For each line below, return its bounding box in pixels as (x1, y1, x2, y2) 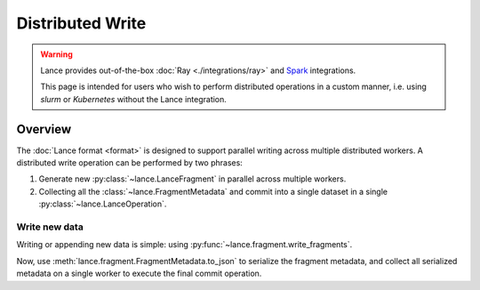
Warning (40, 49, 73, 60)
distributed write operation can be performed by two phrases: (16, 157, 244, 168)
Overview (16, 121, 72, 137)
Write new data (16, 221, 84, 233)
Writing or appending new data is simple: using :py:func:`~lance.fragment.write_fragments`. (16, 239, 353, 250)
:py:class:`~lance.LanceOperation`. (38, 198, 167, 209)
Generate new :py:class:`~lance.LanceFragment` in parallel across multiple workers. (38, 173, 347, 184)
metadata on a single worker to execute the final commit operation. (16, 268, 262, 279)
